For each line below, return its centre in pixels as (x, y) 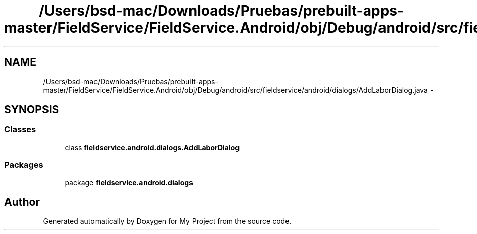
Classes (20, 130)
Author (22, 202)
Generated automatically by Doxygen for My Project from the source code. (167, 221)
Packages (24, 165)
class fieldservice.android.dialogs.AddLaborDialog (152, 147)
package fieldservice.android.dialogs (129, 182)
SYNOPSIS (32, 110)
